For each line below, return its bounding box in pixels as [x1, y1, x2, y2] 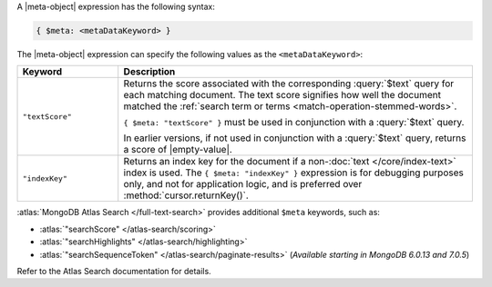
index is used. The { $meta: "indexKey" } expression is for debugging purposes [123, 166, 464, 179]
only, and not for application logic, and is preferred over [123, 178, 363, 191]
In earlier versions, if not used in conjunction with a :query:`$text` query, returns [123, 132, 466, 144]
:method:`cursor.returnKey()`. [123, 189, 250, 202]
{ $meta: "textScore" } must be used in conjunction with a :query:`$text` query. [123, 116, 465, 129]
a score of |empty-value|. [123, 143, 232, 156]
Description [123, 65, 176, 78]
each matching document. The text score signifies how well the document [123, 89, 442, 102]
